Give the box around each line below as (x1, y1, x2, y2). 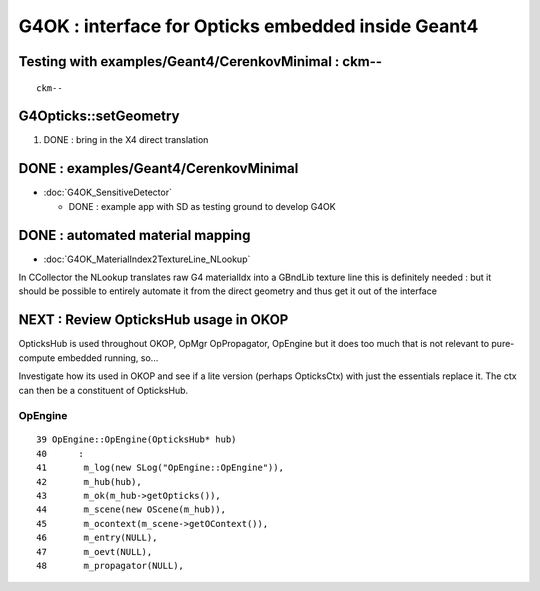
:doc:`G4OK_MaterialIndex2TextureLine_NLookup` (43, 253, 251, 265)
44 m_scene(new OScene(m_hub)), (36, 504, 227, 515)
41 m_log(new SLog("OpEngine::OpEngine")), (36, 462, 285, 474)
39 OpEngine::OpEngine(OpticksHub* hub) (36, 434, 237, 445)
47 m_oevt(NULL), (36, 546, 153, 557)
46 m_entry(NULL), (36, 532, 158, 544)
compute (18, 351, 56, 364)
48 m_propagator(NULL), (36, 560, 185, 571)
